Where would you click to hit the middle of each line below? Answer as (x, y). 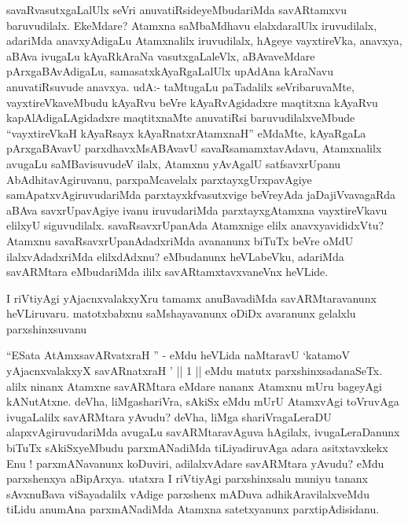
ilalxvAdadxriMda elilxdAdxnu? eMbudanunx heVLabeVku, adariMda (175, 256)
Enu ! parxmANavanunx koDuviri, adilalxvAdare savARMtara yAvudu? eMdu (195, 463)
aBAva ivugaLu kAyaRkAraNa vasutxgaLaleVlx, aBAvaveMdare (161, 55)
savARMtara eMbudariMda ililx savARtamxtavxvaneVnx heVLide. (167, 272)
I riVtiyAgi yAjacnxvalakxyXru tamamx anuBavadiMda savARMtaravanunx (191, 298)
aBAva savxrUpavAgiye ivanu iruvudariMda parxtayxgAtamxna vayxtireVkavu (197, 210)
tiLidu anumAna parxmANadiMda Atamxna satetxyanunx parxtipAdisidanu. (193, 509)
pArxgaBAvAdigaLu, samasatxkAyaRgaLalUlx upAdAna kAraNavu (170, 71)
